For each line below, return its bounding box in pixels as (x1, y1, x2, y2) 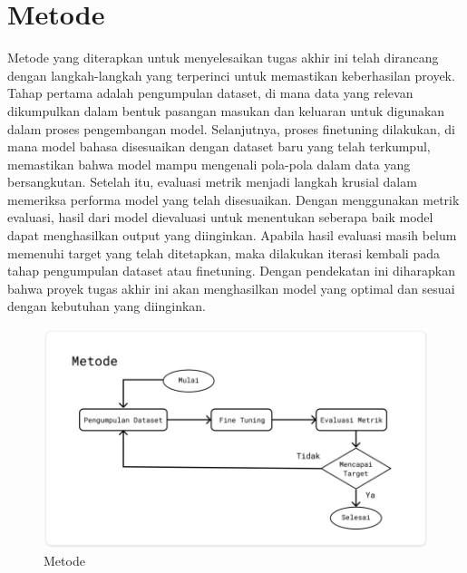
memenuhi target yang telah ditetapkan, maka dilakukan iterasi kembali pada (7, 243, 440, 262)
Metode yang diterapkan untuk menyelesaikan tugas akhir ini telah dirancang (7, 48, 439, 67)
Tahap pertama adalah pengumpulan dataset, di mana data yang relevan (7, 83, 413, 102)
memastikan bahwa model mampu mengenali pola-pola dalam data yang (7, 154, 411, 173)
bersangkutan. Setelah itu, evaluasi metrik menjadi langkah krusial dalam (7, 172, 417, 191)
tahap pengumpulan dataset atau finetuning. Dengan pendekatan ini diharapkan (7, 261, 455, 280)
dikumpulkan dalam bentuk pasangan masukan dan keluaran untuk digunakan (7, 101, 445, 120)
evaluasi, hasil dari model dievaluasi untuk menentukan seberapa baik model (7, 208, 433, 227)
